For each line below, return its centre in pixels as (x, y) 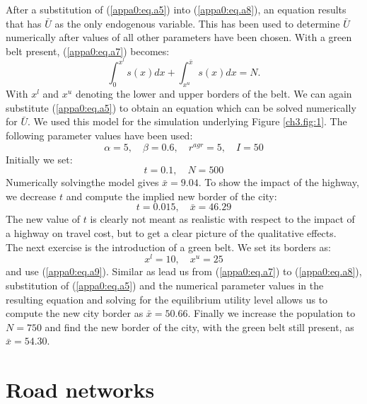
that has (24, 23)
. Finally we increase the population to (272, 313)
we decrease (31, 196)
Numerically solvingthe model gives (82, 182)
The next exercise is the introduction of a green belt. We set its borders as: (168, 247)
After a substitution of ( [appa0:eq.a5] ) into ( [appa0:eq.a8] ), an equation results (176, 9)
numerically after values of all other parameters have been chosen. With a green (179, 37)
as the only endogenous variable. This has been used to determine (197, 23)
